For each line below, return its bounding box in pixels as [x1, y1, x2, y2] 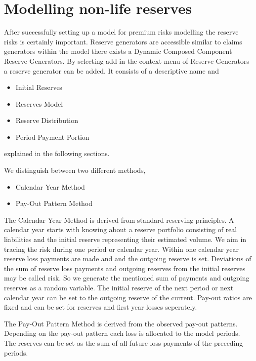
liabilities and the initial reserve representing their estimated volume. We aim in [4, 234, 247, 244]
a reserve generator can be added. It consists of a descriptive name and [4, 65, 219, 76]
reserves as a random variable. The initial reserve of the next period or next [4, 282, 234, 292]
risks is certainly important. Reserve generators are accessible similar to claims [4, 36, 242, 46]
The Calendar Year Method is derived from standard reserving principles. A [4, 214, 234, 225]
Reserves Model [15, 98, 63, 109]
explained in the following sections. [4, 148, 110, 159]
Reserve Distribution [15, 115, 79, 125]
